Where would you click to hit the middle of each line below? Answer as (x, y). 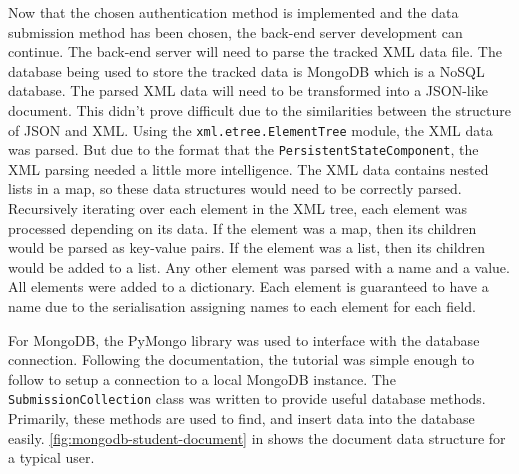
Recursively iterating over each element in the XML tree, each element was (238, 208)
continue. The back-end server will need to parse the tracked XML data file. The (255, 51)
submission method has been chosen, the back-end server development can (235, 31)
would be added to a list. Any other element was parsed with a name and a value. (259, 266)
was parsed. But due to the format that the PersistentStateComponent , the (243, 149)
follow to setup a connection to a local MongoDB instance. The (202, 378)
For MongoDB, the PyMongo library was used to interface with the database (244, 339)
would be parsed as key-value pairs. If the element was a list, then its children (246, 247)
